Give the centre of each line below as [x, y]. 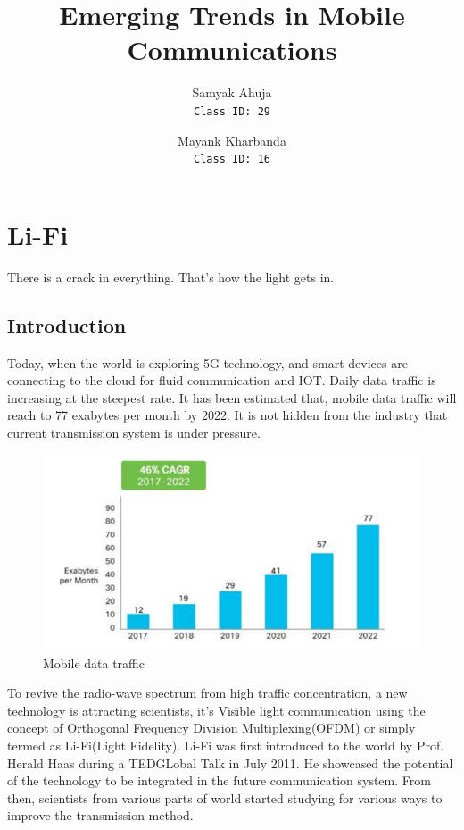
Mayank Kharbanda [232, 140]
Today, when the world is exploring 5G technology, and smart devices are [207, 362]
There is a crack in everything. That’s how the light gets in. [171, 277]
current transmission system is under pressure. [134, 432]
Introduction [67, 325]
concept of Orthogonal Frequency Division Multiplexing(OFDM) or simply [211, 728]
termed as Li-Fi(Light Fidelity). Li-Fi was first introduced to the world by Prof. [226, 746]
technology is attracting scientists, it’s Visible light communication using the [216, 710]
